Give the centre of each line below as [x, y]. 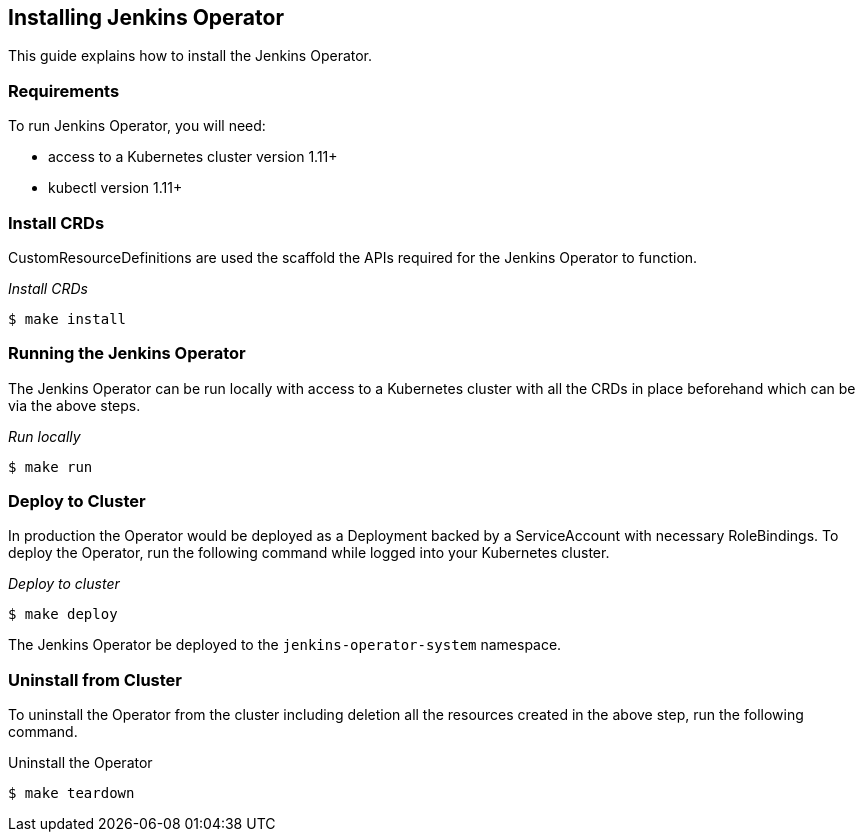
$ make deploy [63, 614]
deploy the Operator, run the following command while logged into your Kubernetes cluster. [309, 553]
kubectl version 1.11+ [115, 188]
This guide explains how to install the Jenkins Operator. [190, 56]
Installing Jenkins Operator [146, 17]
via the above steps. [74, 405]
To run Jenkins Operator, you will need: [137, 126]
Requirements [64, 90]
